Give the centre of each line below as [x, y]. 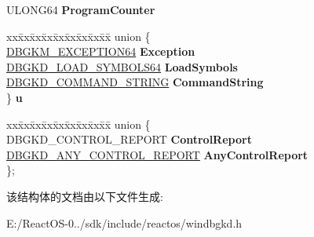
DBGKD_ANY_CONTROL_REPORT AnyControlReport [157, 154]
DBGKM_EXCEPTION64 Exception [101, 51]
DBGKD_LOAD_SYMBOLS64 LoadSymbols [122, 66]
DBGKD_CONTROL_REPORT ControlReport [129, 139]
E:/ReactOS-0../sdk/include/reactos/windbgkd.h [124, 222]
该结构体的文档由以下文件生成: [85, 196]
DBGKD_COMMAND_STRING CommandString [135, 82]
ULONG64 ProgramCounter [81, 9]
